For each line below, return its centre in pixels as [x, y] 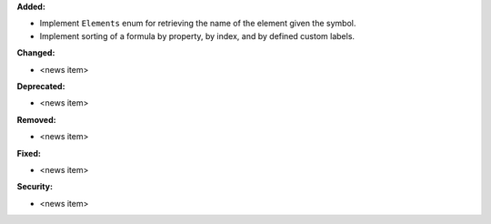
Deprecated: [41, 86]
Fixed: [29, 153]
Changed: [36, 53]
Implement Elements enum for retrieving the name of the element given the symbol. [198, 24]
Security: [35, 187]
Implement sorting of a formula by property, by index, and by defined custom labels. [197, 36]
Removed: [36, 119]
